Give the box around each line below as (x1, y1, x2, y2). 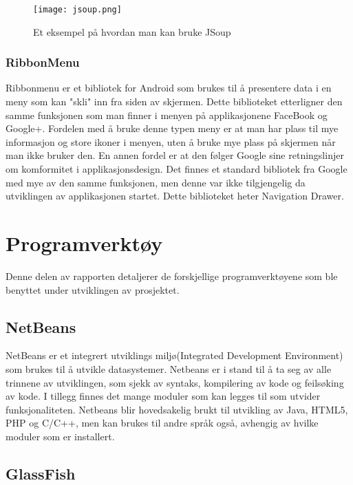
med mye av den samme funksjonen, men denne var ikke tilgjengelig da (6, 175, 306, 189)
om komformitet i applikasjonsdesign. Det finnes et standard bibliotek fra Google (6, 162, 347, 176)
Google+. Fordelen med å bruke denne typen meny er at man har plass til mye (6, 121, 339, 136)
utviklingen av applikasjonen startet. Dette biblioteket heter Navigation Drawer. (6, 188, 344, 203)
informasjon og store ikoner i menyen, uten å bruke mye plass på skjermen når (6, 134, 336, 149)
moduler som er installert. (6, 429, 115, 443)
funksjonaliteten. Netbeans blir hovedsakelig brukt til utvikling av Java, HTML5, (6, 402, 348, 416)
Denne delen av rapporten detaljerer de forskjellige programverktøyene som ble (6, 268, 338, 283)
